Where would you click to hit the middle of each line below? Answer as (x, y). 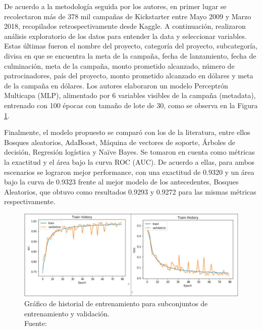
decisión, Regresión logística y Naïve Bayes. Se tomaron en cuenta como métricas (129, 152)
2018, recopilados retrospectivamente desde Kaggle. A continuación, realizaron (125, 26)
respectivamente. (30, 201)
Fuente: (36, 323)
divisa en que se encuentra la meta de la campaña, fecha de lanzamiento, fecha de (130, 55)
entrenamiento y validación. (67, 313)
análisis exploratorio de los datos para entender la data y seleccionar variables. (125, 36)
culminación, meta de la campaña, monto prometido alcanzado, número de (119, 65)
